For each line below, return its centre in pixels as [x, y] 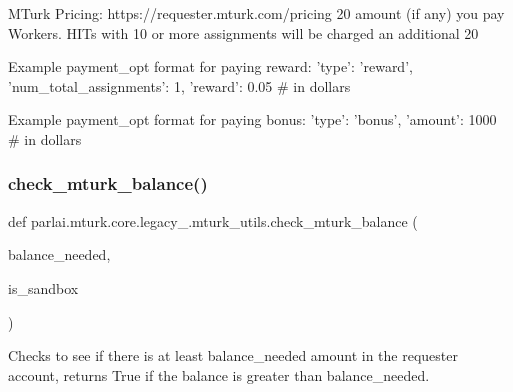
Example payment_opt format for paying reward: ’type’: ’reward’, [210, 66]
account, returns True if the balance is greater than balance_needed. [219, 374]
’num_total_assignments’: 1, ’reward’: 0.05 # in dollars [179, 85]
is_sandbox [43, 287]
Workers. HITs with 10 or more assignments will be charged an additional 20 [243, 32]
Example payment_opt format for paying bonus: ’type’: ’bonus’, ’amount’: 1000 [252, 119]
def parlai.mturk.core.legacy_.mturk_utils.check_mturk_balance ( [213, 220]
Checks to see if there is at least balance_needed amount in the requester [233, 355]
